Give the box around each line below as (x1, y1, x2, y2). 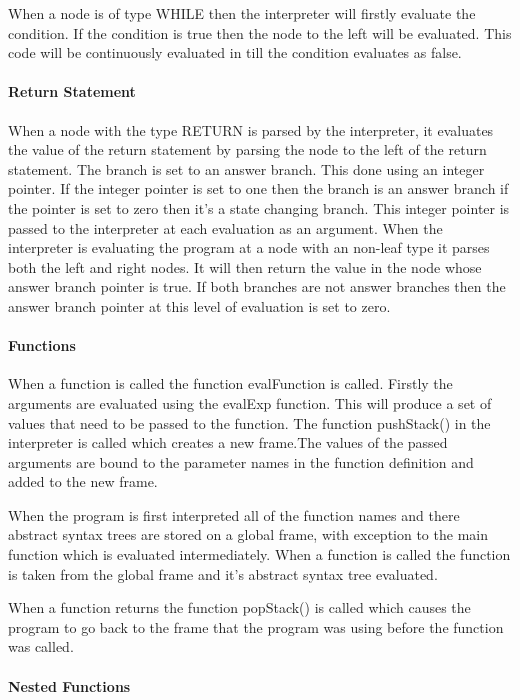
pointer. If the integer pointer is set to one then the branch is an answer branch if (8, 178, 509, 199)
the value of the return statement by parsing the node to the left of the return (8, 139, 487, 160)
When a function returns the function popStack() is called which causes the (8, 597, 471, 618)
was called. (8, 636, 74, 657)
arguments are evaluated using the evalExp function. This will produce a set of (8, 392, 492, 413)
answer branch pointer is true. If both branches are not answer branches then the (8, 276, 506, 297)
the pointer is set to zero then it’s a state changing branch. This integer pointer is (8, 197, 510, 218)
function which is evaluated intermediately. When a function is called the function (8, 544, 511, 565)
